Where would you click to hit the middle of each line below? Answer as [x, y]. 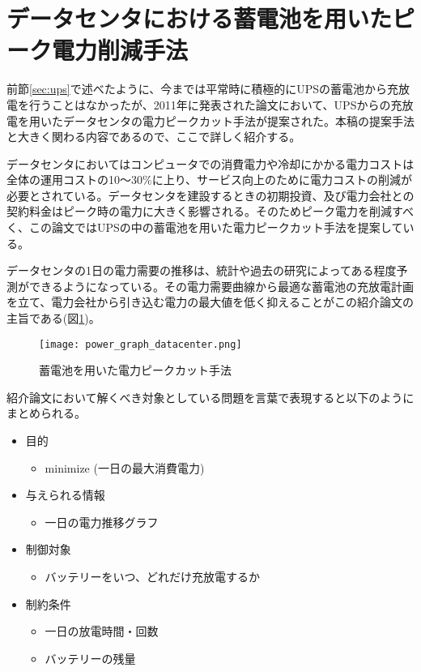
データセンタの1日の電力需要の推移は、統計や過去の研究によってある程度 [202, 270]
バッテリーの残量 [90, 658]
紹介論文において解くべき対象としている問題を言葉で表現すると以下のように [210, 397]
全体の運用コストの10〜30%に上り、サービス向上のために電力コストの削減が [210, 180]
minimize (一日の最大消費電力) [125, 467]
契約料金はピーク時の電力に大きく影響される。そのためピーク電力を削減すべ [210, 211]
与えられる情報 [65, 495]
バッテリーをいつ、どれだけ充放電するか [153, 577]
